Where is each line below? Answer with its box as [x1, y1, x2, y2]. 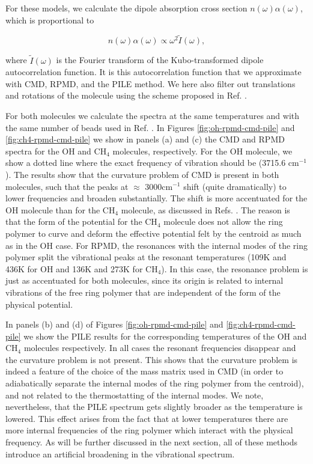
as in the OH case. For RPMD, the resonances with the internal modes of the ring [5, 239, 308, 251]
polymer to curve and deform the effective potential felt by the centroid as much [5, 227, 302, 239]
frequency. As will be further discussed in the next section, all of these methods [5, 436, 297, 448]
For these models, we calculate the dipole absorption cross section [5, 2, 248, 14]
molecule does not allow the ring [163, 215, 283, 228]
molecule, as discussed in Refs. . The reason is [121, 203, 290, 216]
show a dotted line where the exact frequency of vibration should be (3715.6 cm [5, 156, 299, 169]
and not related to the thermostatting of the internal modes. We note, [5, 388, 264, 401]
